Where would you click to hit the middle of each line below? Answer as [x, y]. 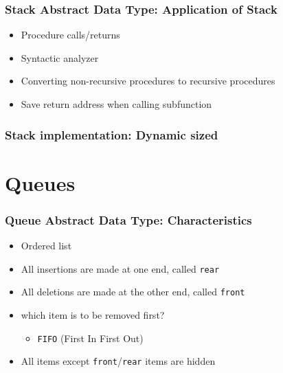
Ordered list [46, 246]
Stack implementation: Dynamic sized [112, 134]
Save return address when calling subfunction [116, 104]
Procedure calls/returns [70, 35]
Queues [40, 182]
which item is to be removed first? [93, 314]
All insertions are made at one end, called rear [120, 268]
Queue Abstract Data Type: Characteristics [128, 219]
